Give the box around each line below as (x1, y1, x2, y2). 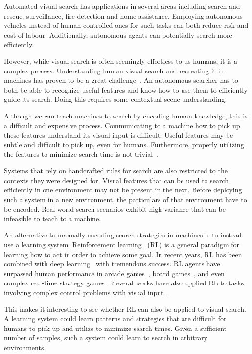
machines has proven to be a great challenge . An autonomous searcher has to (4, 75, 238, 85)
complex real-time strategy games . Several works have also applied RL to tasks (4, 278, 244, 288)
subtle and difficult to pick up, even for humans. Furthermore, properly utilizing (4, 139, 244, 149)
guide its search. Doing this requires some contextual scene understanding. (4, 94, 227, 104)
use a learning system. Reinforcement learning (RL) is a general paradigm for (4, 239, 240, 250)
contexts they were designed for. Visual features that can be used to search (4, 175, 229, 185)
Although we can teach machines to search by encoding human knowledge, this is (4, 110, 248, 120)
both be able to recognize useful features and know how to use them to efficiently (4, 84, 248, 94)
